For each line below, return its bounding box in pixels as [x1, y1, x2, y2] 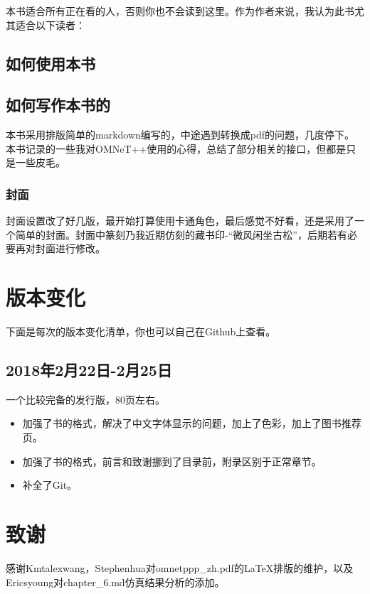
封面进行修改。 [35, 241, 105, 256]
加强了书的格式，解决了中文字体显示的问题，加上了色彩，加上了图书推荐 [22, 416, 361, 431]
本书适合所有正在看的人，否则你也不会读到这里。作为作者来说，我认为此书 [6, 4, 354, 18]
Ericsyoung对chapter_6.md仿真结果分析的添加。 [6, 574, 225, 589]
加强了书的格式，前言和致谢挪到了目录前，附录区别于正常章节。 [22, 453, 322, 468]
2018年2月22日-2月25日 [6, 359, 172, 381]
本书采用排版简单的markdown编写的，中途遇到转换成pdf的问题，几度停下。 [6, 127, 355, 142]
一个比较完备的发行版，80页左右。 [6, 391, 165, 406]
